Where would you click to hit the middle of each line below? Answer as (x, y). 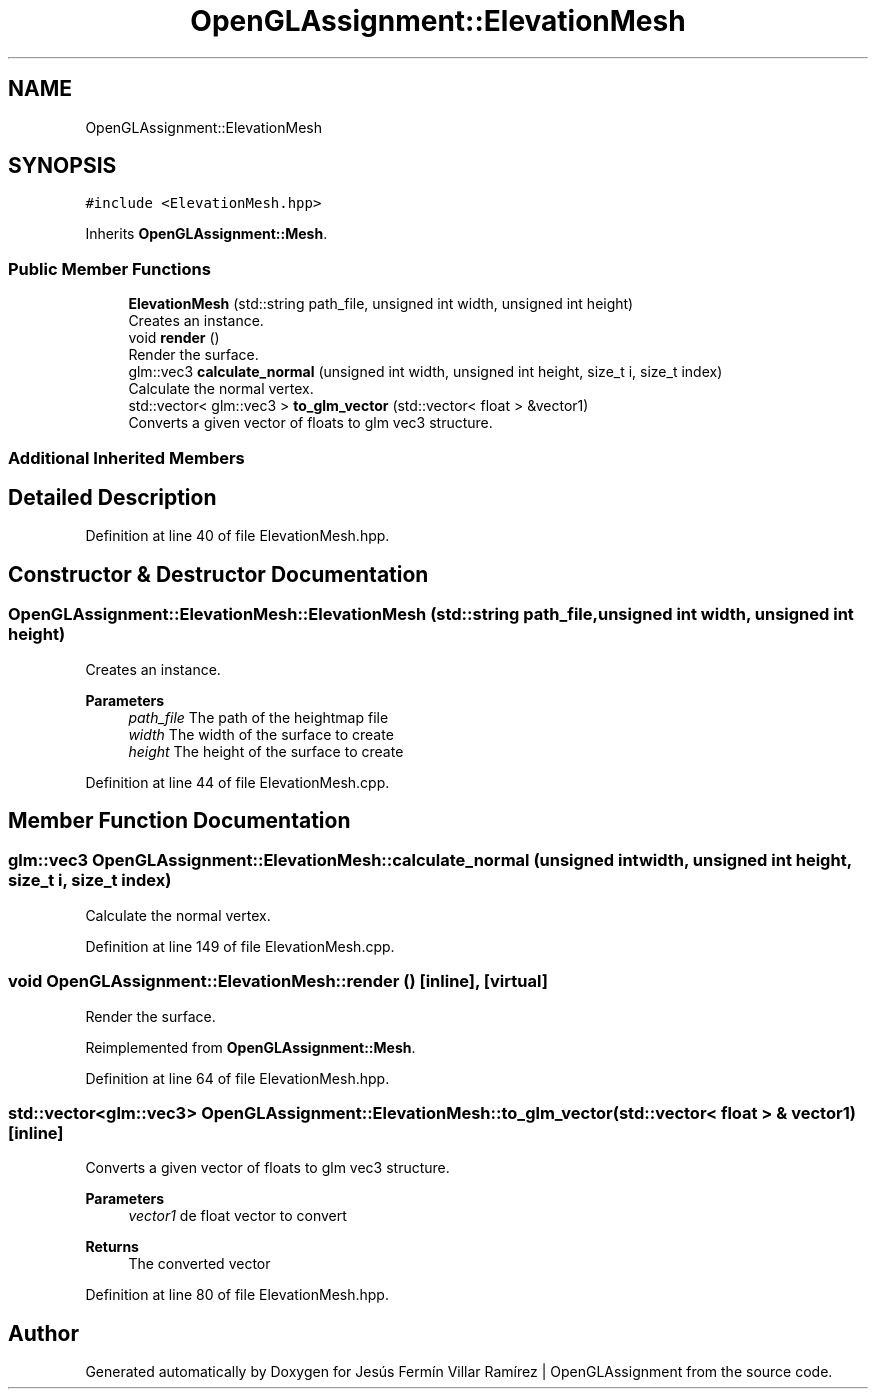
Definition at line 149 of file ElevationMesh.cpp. (240, 946)
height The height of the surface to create (266, 751)
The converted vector (199, 1264)
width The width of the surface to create (261, 734)
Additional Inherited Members (126, 457)
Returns (112, 1247)
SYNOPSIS (62, 166)
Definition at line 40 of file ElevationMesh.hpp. (237, 536)
